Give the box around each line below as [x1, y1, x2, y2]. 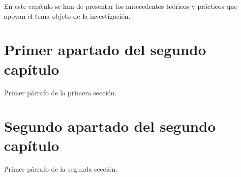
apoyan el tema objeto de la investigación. [4, 10, 131, 21]
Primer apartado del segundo [4, 39, 206, 59]
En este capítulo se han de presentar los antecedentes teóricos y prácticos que [4, 1, 238, 11]
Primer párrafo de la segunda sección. [4, 164, 118, 174]
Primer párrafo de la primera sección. [4, 87, 117, 97]
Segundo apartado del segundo [4, 116, 216, 136]
